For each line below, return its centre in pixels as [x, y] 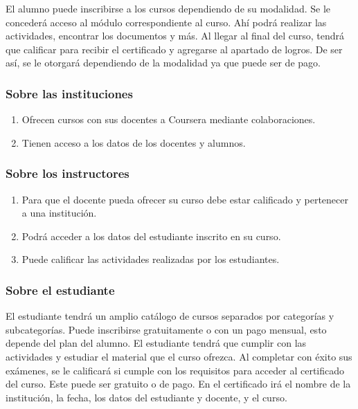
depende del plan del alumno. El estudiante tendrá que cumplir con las [156, 343]
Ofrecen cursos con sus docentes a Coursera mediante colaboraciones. [169, 119]
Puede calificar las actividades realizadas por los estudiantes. [151, 259]
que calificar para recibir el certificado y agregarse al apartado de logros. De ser [174, 49]
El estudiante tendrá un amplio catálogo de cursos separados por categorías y [170, 316]
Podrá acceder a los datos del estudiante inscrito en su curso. [151, 236]
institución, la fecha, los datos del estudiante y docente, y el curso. [146, 397]
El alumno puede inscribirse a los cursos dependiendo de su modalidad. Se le [168, 8]
